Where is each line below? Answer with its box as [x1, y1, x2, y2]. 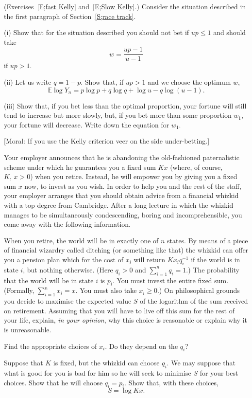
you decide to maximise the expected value [4, 296, 132, 306]
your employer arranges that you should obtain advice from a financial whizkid [4, 190, 239, 200]
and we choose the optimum [148, 77, 231, 87]
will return [134, 254, 166, 264]
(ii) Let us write [4, 77, 51, 87]
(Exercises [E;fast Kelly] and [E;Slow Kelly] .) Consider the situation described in [4, 1, 246, 11]
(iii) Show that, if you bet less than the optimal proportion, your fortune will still [4, 100, 247, 110]
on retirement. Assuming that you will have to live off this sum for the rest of [4, 305, 235, 315]
